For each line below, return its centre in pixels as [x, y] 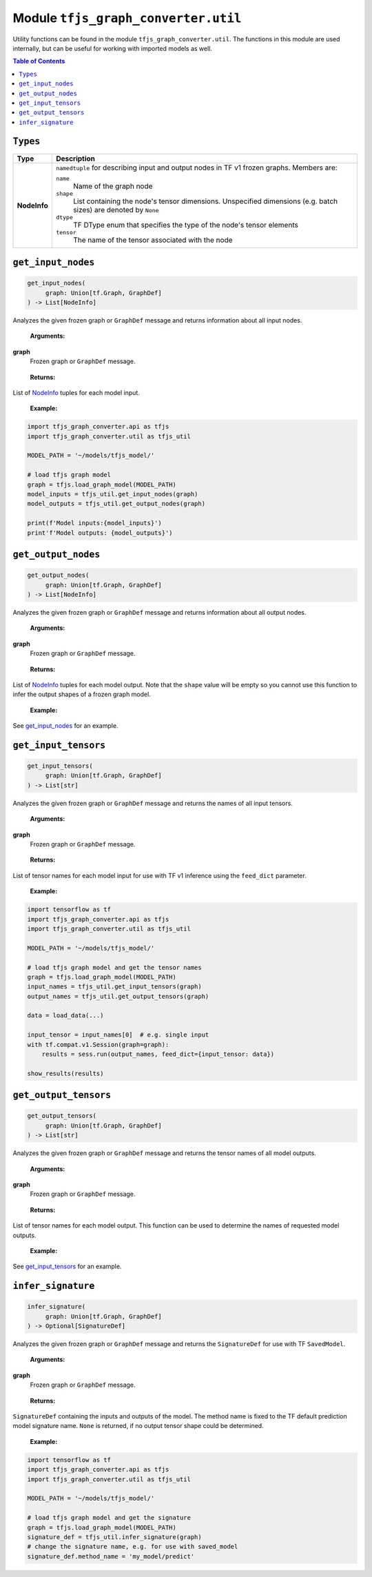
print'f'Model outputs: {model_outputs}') [100, 533]
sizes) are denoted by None [116, 210]
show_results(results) [65, 1073]
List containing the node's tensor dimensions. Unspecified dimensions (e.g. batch [205, 201]
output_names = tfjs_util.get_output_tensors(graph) [118, 996]
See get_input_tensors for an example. [67, 1266]
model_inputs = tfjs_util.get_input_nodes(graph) [113, 494]
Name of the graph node [113, 186]
